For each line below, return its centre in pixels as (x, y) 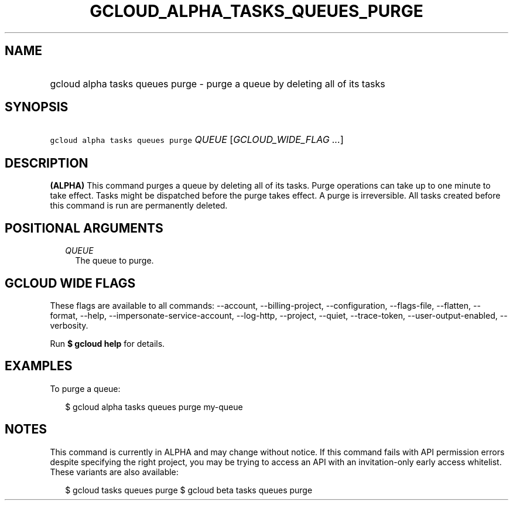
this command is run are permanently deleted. (139, 206)
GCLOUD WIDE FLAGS (70, 283)
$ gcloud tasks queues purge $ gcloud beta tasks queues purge (189, 490)
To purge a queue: (85, 388)
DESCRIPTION (47, 163)
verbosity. (69, 325)
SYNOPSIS (37, 107)
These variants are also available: (114, 472)
